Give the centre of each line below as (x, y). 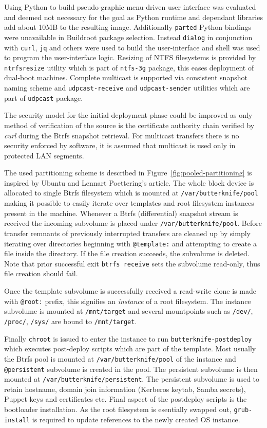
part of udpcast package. (44, 97)
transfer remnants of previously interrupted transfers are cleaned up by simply (127, 233)
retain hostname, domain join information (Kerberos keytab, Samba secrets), (125, 389)
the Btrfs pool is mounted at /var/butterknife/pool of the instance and (120, 358)
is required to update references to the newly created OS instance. (136, 419)
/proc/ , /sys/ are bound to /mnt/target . (71, 321)
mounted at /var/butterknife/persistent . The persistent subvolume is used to (132, 379)
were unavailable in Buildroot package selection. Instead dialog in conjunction (128, 37)
